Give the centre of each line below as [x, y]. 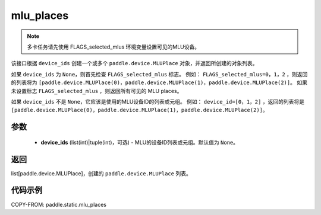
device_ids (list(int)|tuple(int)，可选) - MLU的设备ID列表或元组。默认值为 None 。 [140, 142]
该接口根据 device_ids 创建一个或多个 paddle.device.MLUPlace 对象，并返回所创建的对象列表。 [134, 63]
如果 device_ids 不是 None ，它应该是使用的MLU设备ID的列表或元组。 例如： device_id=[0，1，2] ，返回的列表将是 [158, 101]
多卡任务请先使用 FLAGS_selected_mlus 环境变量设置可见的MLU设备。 [114, 47]
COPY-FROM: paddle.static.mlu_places [59, 204]
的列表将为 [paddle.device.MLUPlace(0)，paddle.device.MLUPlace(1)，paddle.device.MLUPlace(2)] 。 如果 [159, 82]
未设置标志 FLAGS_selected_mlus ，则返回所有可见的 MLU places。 [97, 91]
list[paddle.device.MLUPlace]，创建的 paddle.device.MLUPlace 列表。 [101, 173]
